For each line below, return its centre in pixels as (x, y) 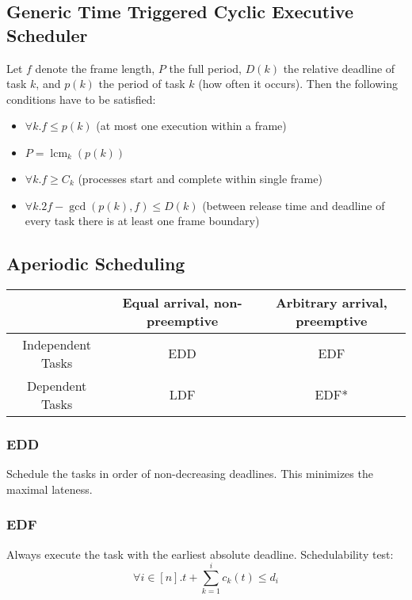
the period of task (142, 84)
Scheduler (47, 34)
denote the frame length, (95, 68)
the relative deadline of (339, 68)
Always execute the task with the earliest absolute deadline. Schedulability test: (200, 554)
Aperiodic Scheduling (96, 264)
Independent (57, 344)
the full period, (205, 68)
